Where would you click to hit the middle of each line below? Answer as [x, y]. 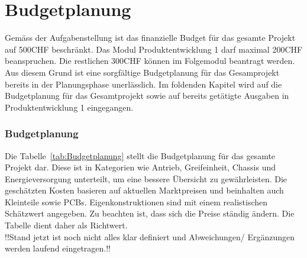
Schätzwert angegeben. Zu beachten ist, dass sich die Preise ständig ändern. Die [150, 213]
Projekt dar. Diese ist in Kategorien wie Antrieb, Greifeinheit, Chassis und [140, 167]
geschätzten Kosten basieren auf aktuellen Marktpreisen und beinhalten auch [144, 190]
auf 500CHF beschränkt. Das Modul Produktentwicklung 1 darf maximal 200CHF [154, 49]
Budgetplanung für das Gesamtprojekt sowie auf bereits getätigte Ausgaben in [147, 96]
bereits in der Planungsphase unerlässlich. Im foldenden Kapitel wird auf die [143, 84]
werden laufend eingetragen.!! [58, 248]
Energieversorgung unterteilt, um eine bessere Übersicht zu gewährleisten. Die [146, 178]
